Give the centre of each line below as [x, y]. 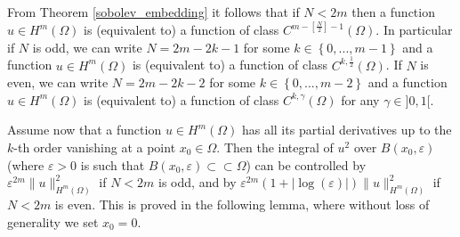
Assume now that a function [85, 130]
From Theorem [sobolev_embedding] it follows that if [153, 12]
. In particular [414, 30]
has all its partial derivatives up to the [347, 130]
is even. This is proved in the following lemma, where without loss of [242, 204]
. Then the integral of [275, 147]
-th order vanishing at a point [95, 147]
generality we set [53, 221]
